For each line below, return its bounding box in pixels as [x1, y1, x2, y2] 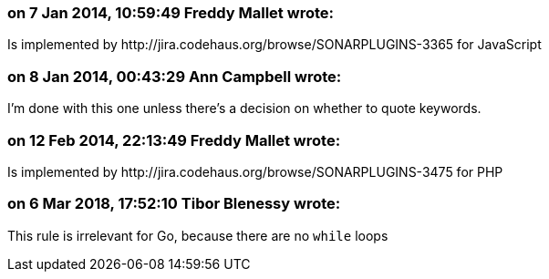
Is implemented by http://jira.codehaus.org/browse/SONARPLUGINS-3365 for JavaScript [7, 36, 542, 53]
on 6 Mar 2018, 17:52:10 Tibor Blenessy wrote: [7, 194, 341, 213]
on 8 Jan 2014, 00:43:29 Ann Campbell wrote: [7, 67, 342, 86]
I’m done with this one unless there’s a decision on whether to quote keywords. [7, 100, 482, 117]
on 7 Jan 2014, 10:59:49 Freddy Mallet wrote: [7, 4, 334, 22]
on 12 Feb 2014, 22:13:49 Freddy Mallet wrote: [7, 130, 341, 150]
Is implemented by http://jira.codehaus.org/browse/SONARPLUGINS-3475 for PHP [7, 163, 503, 180]
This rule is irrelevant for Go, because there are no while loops [7, 227, 388, 243]
